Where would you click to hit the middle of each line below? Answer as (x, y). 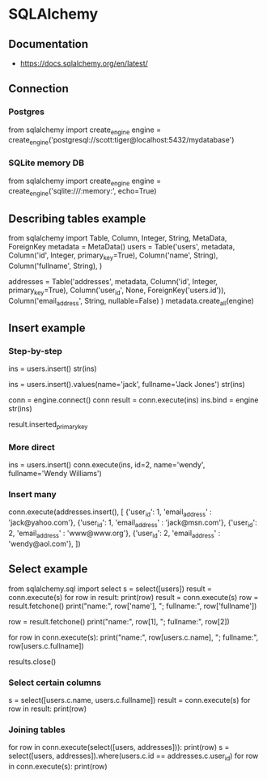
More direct (32, 447)
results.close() (32, 662)
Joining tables (37, 730)
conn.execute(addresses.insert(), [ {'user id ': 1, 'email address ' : (110, 513)
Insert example (47, 328)
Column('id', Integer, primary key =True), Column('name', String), (113, 256)
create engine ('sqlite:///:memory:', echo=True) (83, 192)
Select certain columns (55, 683)
